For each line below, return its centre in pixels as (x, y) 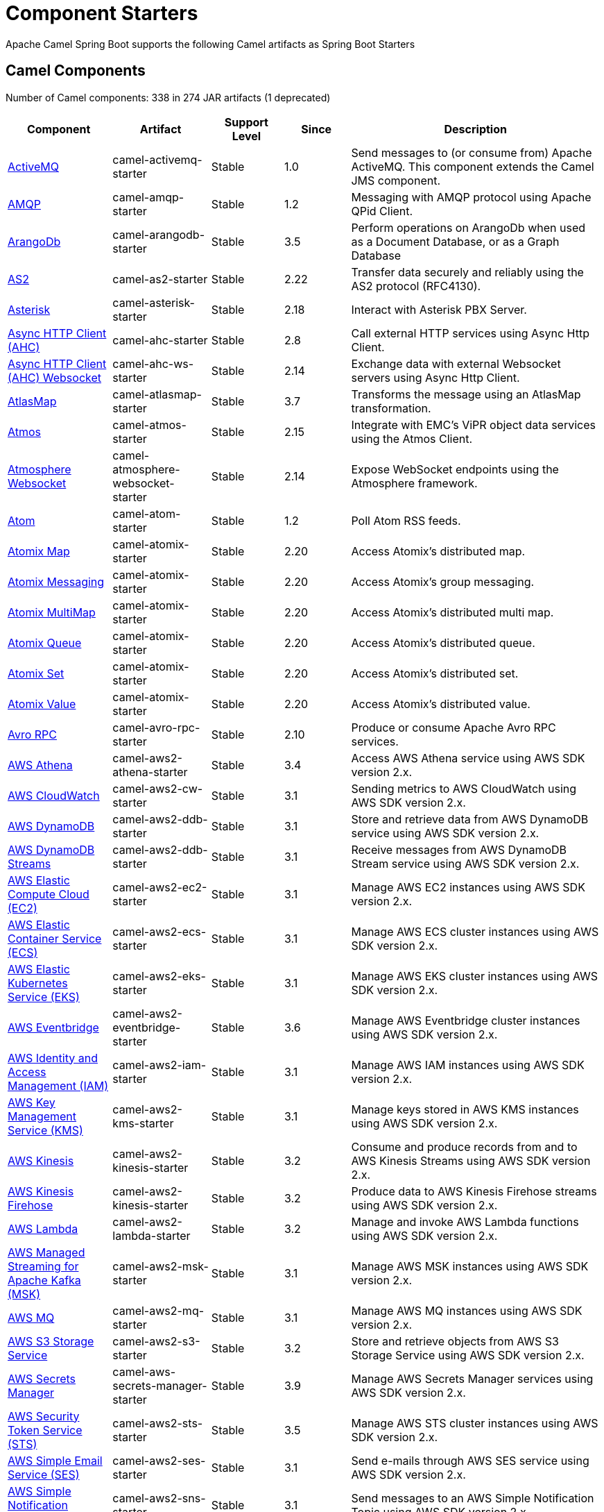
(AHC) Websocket (55, 377)
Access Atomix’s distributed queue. (443, 642)
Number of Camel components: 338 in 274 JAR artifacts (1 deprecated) (168, 97)
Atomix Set (36, 673)
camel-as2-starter (160, 279)
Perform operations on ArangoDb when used (468, 227)
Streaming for (43, 1266)
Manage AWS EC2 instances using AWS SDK (468, 887)
